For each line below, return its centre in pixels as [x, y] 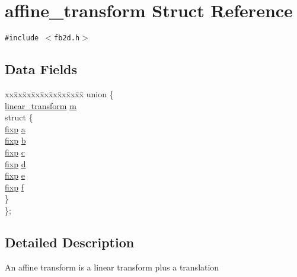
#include [22, 38]
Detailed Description [70, 242]
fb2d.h [67, 38]
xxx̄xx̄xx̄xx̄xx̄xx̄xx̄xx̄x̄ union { [59, 93]
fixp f [14, 187]
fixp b [15, 140]
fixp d [15, 163]
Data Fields [41, 69]
